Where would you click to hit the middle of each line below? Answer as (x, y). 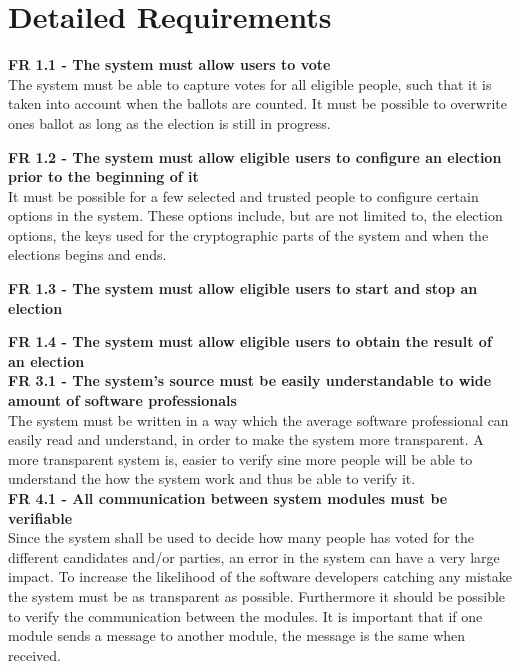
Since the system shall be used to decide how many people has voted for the (241, 537)
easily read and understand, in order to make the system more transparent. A (246, 439)
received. (34, 654)
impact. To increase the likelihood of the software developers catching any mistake (260, 576)
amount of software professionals (122, 400)
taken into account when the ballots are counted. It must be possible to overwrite (257, 103)
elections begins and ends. (87, 254)
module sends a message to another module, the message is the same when (237, 635)
